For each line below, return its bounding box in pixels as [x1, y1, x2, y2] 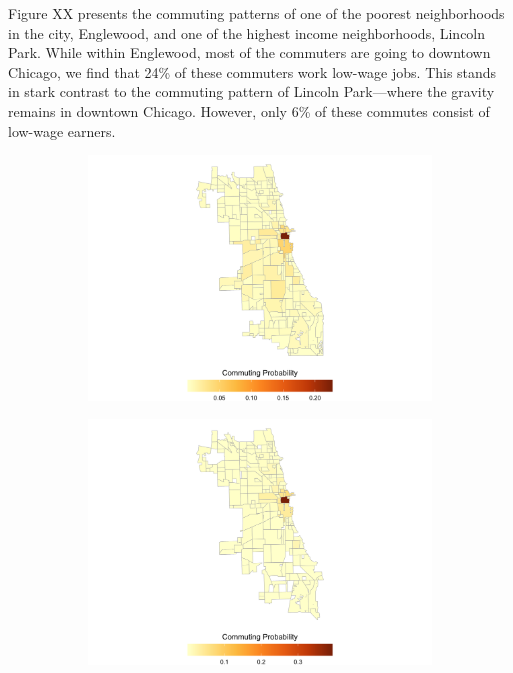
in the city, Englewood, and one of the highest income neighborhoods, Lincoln [8, 22, 486, 43]
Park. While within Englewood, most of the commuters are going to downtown [8, 42, 491, 63]
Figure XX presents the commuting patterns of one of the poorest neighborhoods [8, 3, 505, 23]
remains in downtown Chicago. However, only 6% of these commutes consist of [8, 100, 490, 121]
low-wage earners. [8, 120, 116, 141]
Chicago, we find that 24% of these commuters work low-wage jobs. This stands [8, 61, 497, 82]
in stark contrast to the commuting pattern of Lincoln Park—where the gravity [8, 81, 495, 102]
